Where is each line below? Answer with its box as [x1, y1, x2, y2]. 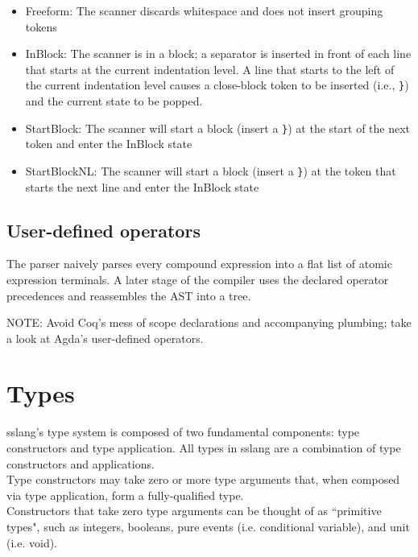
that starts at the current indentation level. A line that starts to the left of [25, 60, 395, 77]
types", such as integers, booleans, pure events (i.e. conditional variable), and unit [6, 518, 410, 534]
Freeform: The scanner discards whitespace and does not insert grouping [25, 2, 383, 19]
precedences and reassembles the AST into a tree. [6, 287, 251, 303]
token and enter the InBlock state [25, 135, 192, 152]
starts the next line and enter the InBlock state [25, 178, 259, 195]
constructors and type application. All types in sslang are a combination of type [6, 439, 401, 456]
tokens [25, 18, 57, 35]
